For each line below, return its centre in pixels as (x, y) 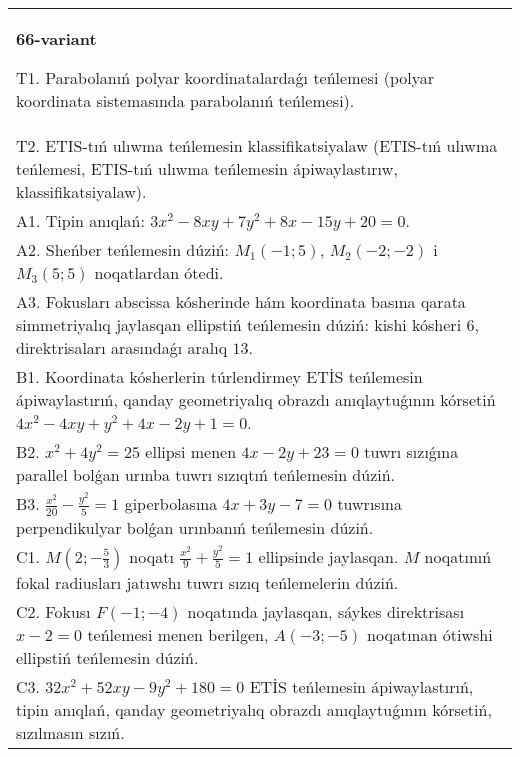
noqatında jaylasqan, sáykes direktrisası (326, 611)
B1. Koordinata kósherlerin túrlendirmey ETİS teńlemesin (219, 376)
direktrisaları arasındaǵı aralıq (122, 347)
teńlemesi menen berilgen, (178, 634)
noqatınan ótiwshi (430, 634)
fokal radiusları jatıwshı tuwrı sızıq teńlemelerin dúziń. (207, 582)
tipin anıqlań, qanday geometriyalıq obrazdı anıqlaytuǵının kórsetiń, (254, 709)
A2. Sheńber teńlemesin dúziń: (123, 249)
